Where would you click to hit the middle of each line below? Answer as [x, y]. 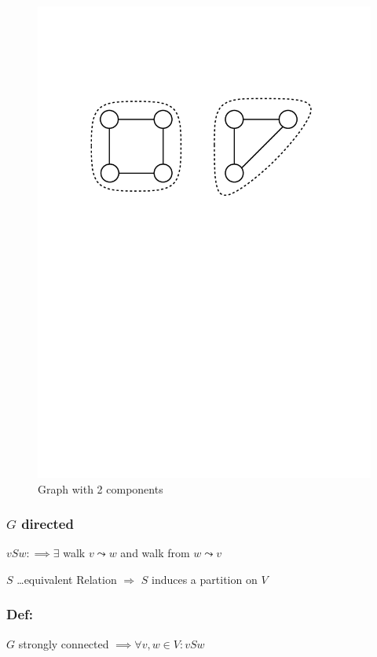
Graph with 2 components [101, 488]
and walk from [155, 553]
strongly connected [64, 643]
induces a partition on [205, 579]
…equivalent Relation [67, 579]
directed [48, 524]
